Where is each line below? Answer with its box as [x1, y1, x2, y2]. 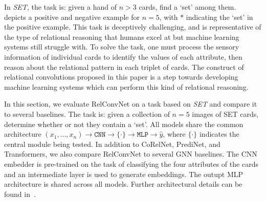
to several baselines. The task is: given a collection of [4, 108, 170, 119]
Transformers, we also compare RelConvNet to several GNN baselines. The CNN [4, 148, 257, 159]
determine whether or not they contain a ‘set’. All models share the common [4, 118, 243, 129]
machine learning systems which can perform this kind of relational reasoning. [4, 81, 249, 92]
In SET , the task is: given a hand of [4, 2, 117, 12]
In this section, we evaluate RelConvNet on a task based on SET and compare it [4, 98, 257, 109]
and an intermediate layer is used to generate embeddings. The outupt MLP [4, 168, 243, 179]
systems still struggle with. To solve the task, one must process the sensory [4, 41, 239, 52]
